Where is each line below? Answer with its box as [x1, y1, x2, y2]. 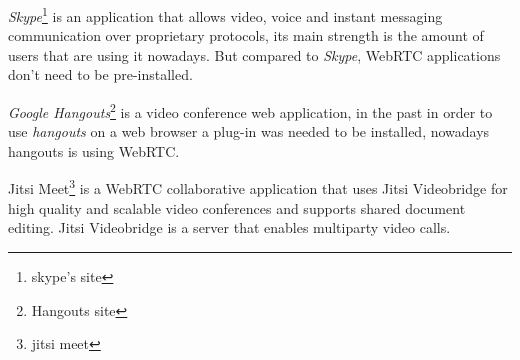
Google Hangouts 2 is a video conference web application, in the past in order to [8, 99, 493, 122]
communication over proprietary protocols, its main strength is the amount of [8, 25, 484, 46]
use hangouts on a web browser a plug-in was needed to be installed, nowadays [8, 121, 490, 142]
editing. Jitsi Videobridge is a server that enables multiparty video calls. [8, 217, 451, 238]
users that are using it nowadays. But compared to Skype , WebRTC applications [8, 44, 501, 65]
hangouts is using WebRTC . [8, 140, 180, 161]
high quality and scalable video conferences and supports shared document [8, 197, 466, 218]
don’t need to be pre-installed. [8, 64, 193, 85]
